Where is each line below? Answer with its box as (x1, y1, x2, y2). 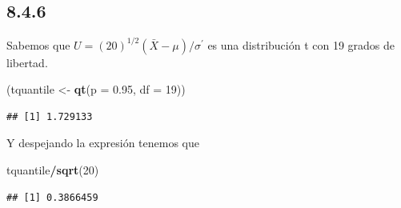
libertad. (6, 54, 48, 70)
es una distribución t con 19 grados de (207, 36, 395, 53)
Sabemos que (6, 36, 70, 53)
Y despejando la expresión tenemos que (6, 134, 199, 151)
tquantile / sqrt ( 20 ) (6, 162, 99, 178)
